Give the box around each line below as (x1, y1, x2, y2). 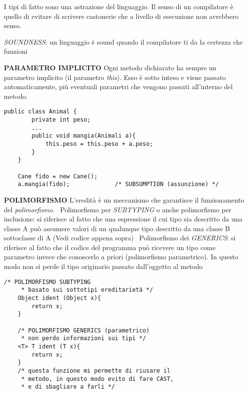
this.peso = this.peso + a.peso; (45, 140, 153, 147)
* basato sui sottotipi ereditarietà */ (21, 286, 153, 294)
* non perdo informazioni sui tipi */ (21, 335, 146, 342)
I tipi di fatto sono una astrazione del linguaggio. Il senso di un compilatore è (4, 1, 233, 11)
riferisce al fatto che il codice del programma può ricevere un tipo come (4, 242, 216, 252)
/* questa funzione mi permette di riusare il (17, 367, 170, 374)
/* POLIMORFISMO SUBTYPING (4, 278, 91, 285)
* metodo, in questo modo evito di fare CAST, (21, 375, 174, 382)
